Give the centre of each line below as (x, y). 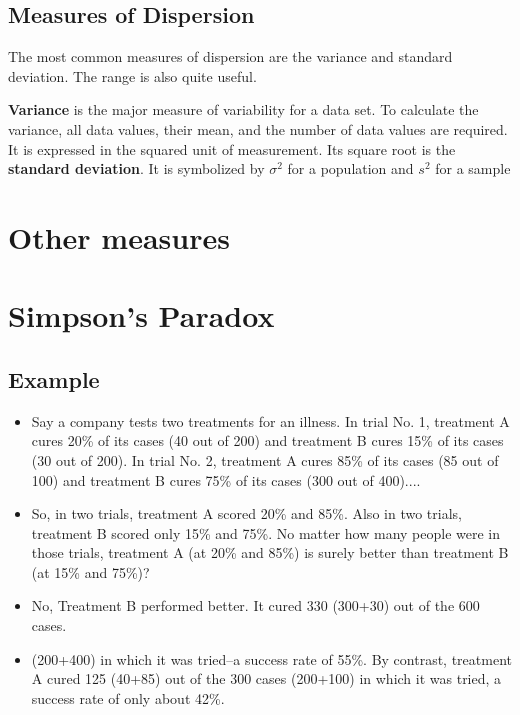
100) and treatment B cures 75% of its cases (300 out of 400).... (226, 479)
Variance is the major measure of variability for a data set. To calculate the (243, 109)
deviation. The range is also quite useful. (132, 75)
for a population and (350, 168)
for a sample (473, 168)
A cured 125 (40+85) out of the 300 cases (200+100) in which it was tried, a (266, 678)
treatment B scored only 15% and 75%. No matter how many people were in (265, 532)
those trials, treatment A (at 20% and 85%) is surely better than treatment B (270, 552)
